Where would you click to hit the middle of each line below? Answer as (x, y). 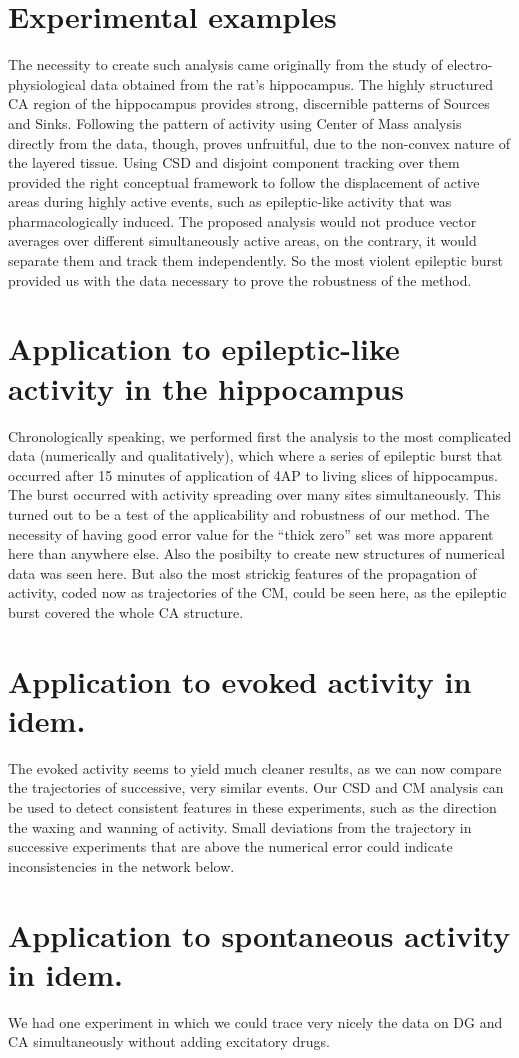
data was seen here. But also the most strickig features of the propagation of (242, 572)
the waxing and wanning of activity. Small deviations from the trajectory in (240, 826)
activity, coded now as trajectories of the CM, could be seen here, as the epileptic (257, 592)
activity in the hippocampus (206, 387)
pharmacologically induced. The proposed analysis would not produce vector (242, 220)
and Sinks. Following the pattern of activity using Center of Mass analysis (235, 122)
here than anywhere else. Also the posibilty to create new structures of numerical (256, 553)
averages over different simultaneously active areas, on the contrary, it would (242, 240)
